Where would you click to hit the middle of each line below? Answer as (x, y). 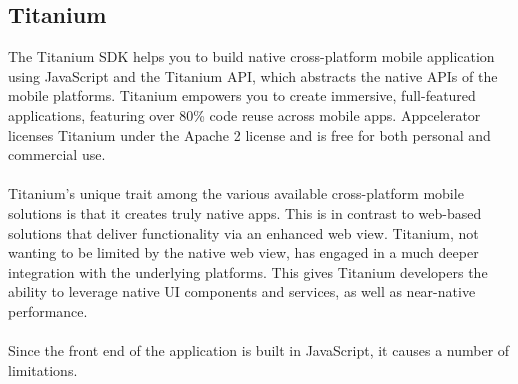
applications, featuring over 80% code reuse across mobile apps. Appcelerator (244, 114)
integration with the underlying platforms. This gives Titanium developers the (248, 271)
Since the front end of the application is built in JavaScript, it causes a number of (259, 350)
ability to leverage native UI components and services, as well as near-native (242, 291)
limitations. (43, 369)
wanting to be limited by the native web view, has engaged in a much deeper (243, 252)
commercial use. (57, 154)
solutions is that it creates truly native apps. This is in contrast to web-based (245, 212)
